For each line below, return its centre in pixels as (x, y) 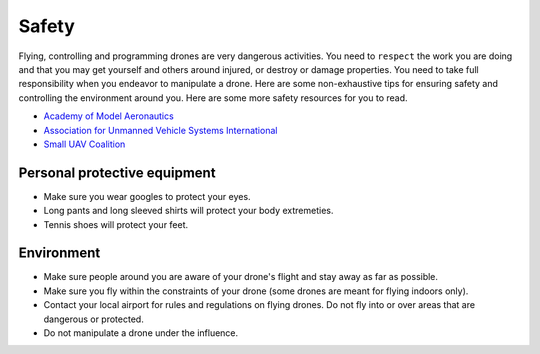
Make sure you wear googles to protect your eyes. (147, 196)
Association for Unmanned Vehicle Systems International (160, 130)
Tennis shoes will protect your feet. (116, 224)
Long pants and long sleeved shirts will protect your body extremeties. (188, 211)
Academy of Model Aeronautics (108, 116)
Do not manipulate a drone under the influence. (141, 333)
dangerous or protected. (93, 319)
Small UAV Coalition (84, 144)
